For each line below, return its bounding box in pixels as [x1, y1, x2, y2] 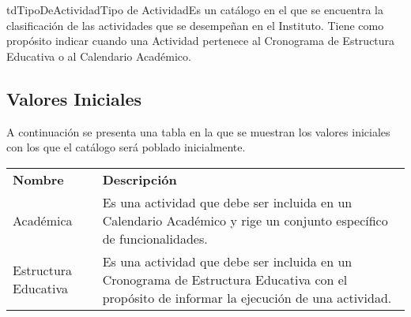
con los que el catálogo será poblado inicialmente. [6, 139, 246, 155]
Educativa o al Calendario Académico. [6, 47, 191, 64]
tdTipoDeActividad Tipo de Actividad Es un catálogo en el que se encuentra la [6, 2, 383, 17]
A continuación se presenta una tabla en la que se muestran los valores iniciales [6, 123, 390, 140]
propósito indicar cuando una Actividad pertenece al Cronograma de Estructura [6, 32, 395, 49]
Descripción [102, 170, 177, 188]
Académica [13, 211, 73, 229]
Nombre [13, 170, 64, 188]
